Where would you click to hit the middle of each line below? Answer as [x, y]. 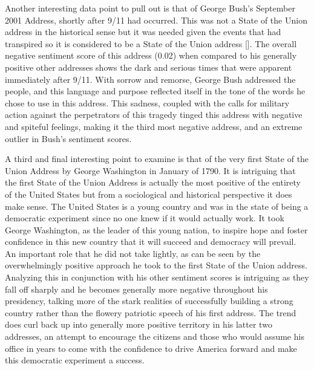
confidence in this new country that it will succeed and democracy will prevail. [151, 242]
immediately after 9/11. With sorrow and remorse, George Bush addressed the [150, 79]
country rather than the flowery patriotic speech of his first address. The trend [151, 312]
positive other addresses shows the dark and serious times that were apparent [149, 67]
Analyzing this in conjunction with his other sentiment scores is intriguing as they [157, 277]
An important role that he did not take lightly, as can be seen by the [133, 253]
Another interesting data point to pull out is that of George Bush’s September [150, 8]
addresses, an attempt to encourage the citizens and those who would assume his [155, 336]
